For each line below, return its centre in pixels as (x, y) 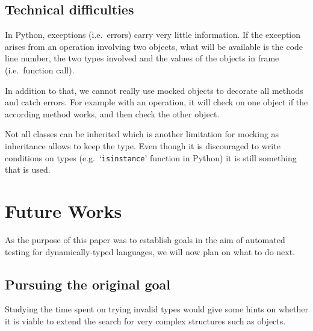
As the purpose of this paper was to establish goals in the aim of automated (145, 239)
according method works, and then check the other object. (112, 113)
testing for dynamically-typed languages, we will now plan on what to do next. (150, 251)
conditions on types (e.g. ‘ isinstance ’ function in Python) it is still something (151, 157)
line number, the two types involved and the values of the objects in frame (142, 58)
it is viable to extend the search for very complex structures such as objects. (145, 320)
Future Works (64, 210)
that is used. (28, 169)
